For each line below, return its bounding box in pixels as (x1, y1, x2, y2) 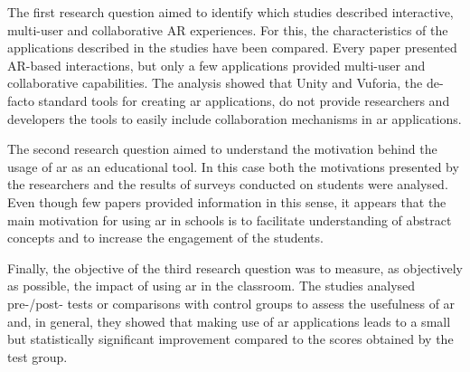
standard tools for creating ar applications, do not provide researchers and (38, 91, 450, 110)
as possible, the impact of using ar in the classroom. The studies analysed (7, 276, 416, 295)
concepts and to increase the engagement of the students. (7, 228, 324, 247)
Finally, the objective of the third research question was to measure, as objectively (7, 258, 463, 277)
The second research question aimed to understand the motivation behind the (7, 139, 437, 158)
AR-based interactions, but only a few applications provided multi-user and (7, 55, 426, 74)
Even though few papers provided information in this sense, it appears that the (7, 192, 446, 211)
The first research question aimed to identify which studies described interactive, (7, 3, 454, 21)
